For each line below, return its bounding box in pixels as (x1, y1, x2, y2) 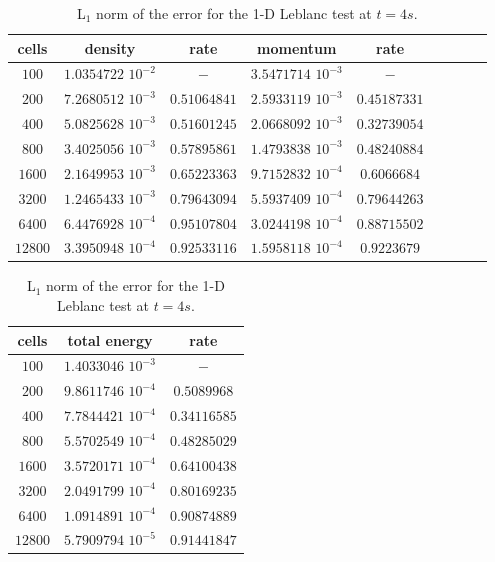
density (84, 37, 136, 58)
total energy (67, 329, 153, 350)
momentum (257, 37, 337, 58)
